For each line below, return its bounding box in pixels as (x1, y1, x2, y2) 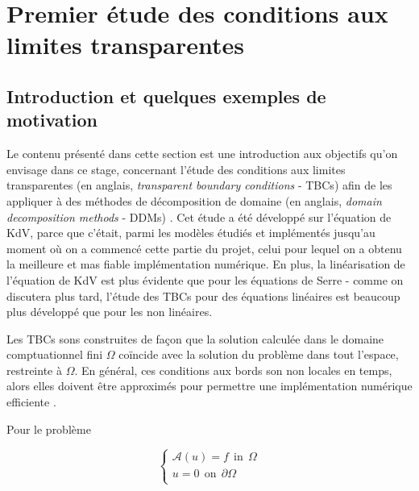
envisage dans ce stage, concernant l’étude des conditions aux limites (6, 160, 346, 177)
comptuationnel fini (6, 346, 103, 363)
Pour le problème (6, 420, 91, 437)
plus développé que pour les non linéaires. (6, 303, 213, 320)
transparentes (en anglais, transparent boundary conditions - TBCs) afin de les (6, 177, 392, 193)
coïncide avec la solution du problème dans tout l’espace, (118, 346, 399, 363)
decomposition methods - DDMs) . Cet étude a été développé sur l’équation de (6, 208, 392, 225)
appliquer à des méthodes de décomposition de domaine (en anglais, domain (6, 192, 382, 209)
